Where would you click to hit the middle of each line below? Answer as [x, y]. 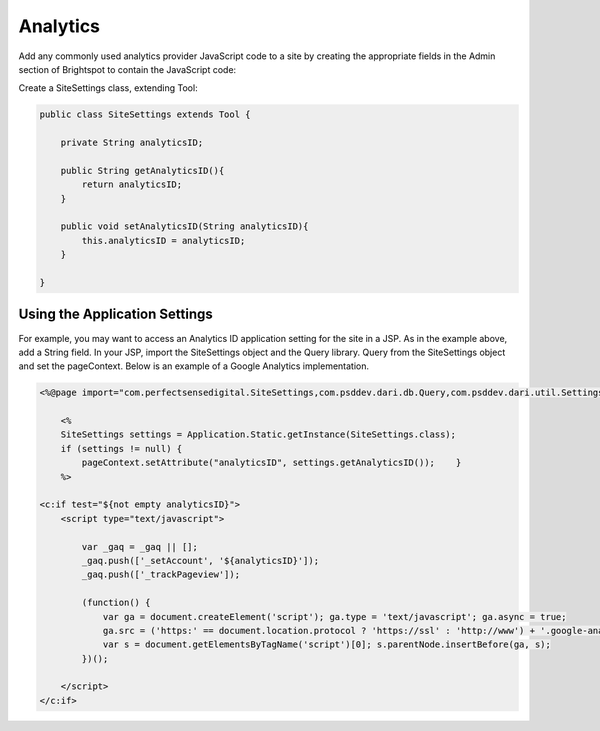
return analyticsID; [132, 184]
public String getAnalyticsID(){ [142, 170]
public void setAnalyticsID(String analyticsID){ [184, 226]
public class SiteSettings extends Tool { [145, 114]
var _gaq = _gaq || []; [140, 546]
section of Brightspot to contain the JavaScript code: [127, 69]
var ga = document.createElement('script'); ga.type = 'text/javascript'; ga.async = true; [334, 616]
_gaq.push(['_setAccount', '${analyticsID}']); [200, 560]
